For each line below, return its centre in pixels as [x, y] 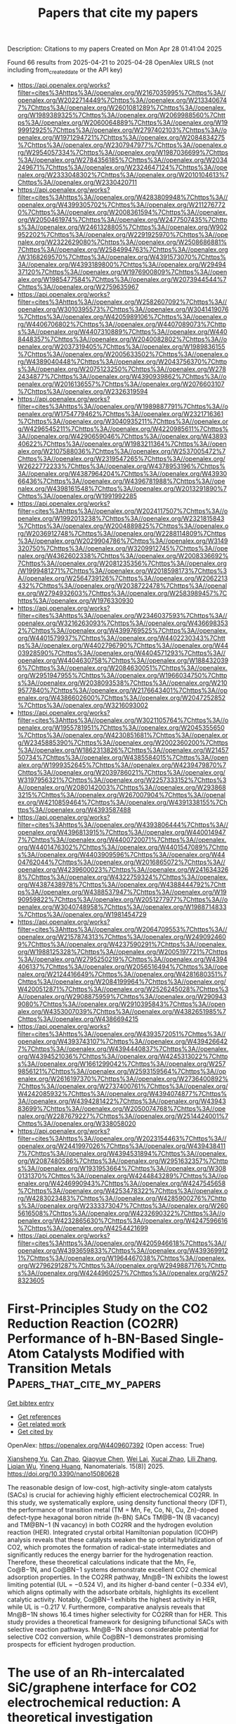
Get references [39, 1416]
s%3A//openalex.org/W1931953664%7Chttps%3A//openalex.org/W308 [122, 1168]
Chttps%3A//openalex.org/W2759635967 [78, 287]
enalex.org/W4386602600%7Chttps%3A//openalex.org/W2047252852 [122, 697]
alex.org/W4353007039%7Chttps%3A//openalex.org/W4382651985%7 [122, 1011]
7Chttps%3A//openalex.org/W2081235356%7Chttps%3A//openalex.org [122, 563]
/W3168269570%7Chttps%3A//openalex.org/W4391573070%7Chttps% [122, 257]
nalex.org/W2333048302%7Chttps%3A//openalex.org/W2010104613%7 [123, 174]
